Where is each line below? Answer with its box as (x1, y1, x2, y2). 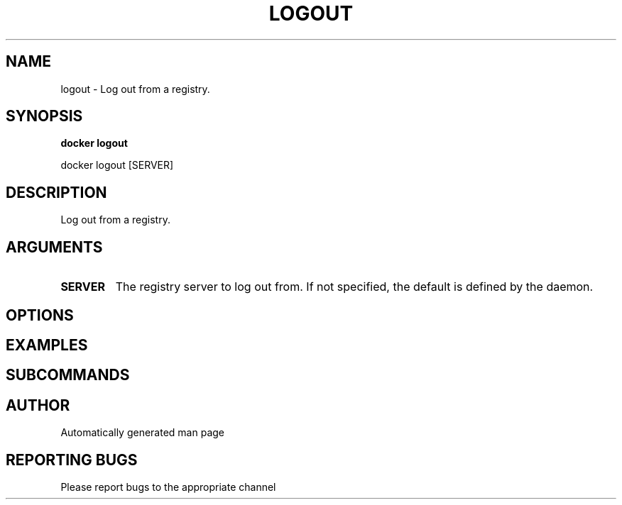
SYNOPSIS (6, 107, 83, 126)
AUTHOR (6, 396, 70, 414)
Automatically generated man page (60, 426, 224, 439)
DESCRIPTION (6, 183, 107, 201)
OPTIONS (6, 306, 74, 324)
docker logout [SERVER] (60, 159, 174, 172)
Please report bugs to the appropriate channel (60, 481, 276, 494)
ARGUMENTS (6, 238, 103, 256)
